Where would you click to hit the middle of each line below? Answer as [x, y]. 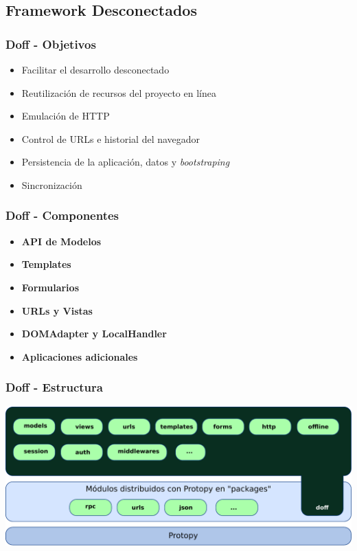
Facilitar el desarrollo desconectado [95, 69]
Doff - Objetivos [51, 44]
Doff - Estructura [54, 387]
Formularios [50, 287]
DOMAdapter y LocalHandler [94, 334]
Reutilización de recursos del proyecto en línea [119, 92]
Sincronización [52, 184]
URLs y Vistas [57, 310]
